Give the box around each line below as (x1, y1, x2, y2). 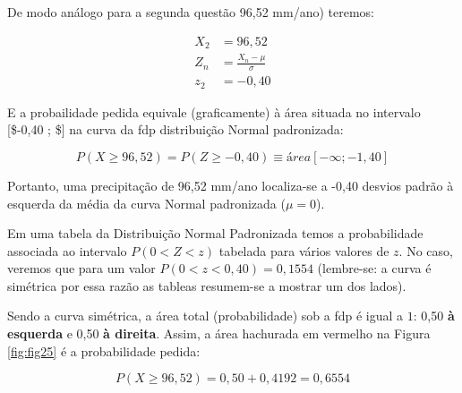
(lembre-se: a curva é (317, 259, 432, 278)
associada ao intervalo (7, 241, 127, 260)
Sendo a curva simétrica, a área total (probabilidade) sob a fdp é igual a (7, 306, 404, 325)
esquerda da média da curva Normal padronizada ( (7, 193, 286, 212)
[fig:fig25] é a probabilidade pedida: (7, 341, 201, 360)
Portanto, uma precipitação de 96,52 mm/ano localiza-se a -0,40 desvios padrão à (7, 175, 454, 194)
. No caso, (398, 241, 453, 260)
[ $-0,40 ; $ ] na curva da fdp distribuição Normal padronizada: (7, 120, 344, 139)
